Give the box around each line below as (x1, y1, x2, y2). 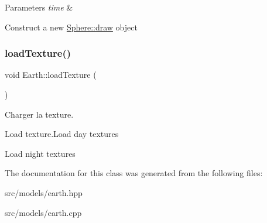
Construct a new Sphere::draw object (5, 20, 138, 33)
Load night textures (5, 147, 76, 159)
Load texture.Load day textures (5, 128, 119, 140)
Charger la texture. (5, 108, 74, 120)
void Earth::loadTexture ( (5, 68, 97, 81)
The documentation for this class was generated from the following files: (5, 167, 263, 179)
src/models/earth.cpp (5, 206, 82, 218)
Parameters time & (5, 1, 73, 13)
